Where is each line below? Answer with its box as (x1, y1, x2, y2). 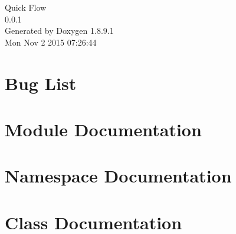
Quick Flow (5, 1, 47, 13)
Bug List (5, 70, 77, 95)
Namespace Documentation (5, 164, 232, 188)
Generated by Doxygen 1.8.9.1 (5, 24, 114, 37)
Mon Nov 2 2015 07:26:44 (5, 36, 97, 48)
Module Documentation (5, 117, 202, 141)
